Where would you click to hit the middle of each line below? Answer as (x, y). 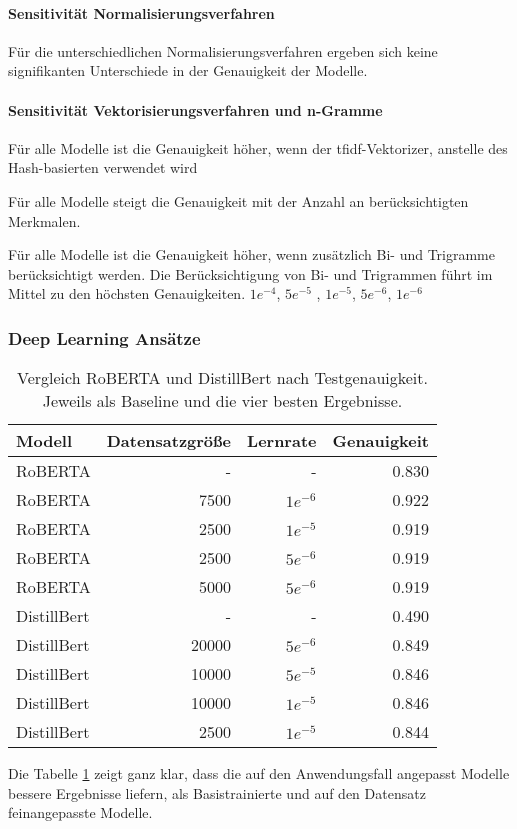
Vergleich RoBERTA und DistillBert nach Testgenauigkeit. (222, 378)
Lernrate (282, 441)
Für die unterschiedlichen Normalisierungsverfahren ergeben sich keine (223, 50)
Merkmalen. (44, 220)
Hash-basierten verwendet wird (103, 167)
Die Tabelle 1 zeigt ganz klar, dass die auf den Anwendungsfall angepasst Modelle (259, 773)
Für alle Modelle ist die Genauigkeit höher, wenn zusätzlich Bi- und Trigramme (252, 254)
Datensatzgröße (169, 441)
